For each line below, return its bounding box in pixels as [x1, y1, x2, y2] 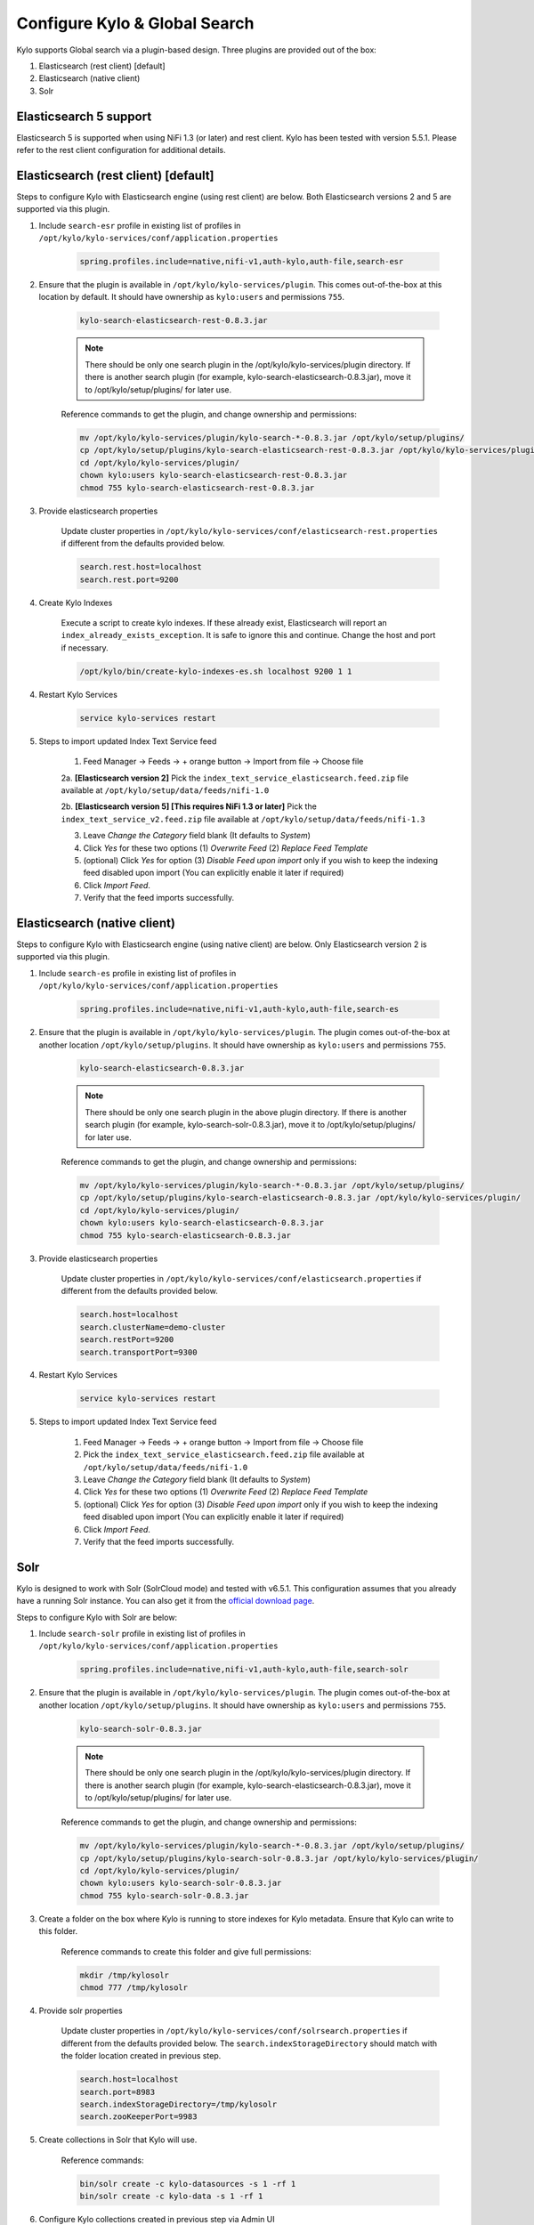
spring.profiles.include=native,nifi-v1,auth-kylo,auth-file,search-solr [79, 1664, 409, 1675]
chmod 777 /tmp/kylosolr [79, 1983, 189, 1993]
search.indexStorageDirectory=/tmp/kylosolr [79, 2099, 278, 2109]
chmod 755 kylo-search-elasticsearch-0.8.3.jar [79, 1230, 291, 1241]
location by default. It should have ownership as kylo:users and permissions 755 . [38, 292, 345, 303]
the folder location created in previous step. [61, 2051, 222, 2061]
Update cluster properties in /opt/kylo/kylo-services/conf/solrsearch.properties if [61, 2026, 409, 2036]
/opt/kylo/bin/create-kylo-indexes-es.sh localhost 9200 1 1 [79, 666, 352, 676]
